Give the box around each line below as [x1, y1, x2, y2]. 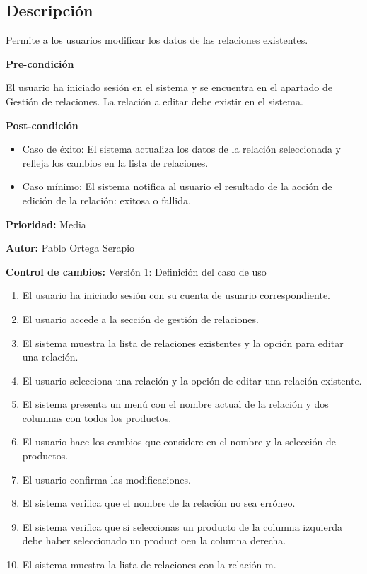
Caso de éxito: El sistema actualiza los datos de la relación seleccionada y [22, 141, 341, 156]
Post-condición [6, 117, 78, 132]
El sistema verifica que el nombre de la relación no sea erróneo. [22, 496, 296, 510]
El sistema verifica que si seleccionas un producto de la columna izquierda [22, 519, 342, 534]
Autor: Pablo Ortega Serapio [6, 240, 135, 255]
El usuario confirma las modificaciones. [22, 471, 191, 486]
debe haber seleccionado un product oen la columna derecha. [22, 533, 286, 548]
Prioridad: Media [6, 216, 86, 231]
